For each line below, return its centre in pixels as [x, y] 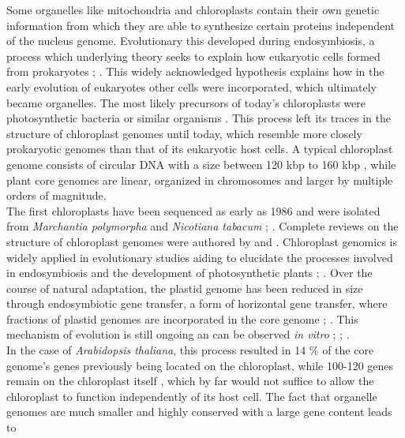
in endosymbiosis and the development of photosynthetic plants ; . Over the [189, 273]
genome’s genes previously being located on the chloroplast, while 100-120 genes [200, 365]
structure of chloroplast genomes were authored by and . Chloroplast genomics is [202, 241]
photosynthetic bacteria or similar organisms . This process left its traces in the [199, 118]
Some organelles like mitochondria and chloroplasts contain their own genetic [193, 9]
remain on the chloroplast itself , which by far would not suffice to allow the [190, 381]
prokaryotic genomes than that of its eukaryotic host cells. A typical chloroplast [200, 149]
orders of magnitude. [56, 195]
